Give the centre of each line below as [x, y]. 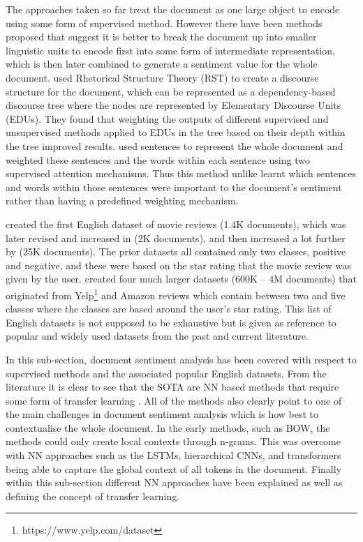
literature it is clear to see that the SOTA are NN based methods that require [172, 387]
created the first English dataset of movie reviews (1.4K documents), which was [176, 224]
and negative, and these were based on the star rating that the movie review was [178, 265]
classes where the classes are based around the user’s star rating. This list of [169, 309]
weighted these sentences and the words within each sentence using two [158, 159]
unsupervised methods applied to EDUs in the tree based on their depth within [176, 132]
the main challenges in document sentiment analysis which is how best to [162, 414]
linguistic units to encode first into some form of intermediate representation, [170, 50]
